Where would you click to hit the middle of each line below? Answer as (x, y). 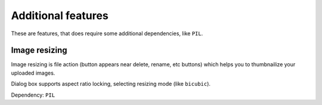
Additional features (60, 16)
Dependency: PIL (33, 95)
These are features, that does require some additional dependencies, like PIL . (107, 33)
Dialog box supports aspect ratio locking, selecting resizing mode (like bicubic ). (111, 84)
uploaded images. (33, 73)
